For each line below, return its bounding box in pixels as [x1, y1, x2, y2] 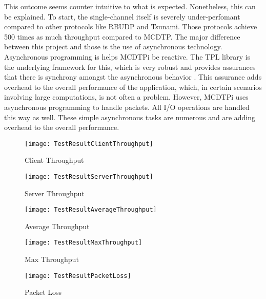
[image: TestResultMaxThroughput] [25, 239, 142, 247]
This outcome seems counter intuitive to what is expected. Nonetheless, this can [4, 1, 256, 11]
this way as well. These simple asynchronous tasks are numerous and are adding [4, 111, 256, 122]
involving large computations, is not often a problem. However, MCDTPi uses [4, 91, 249, 102]
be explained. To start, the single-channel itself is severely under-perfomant [4, 11, 240, 22]
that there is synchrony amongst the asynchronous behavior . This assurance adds [4, 71, 262, 82]
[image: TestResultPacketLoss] [25, 272, 131, 279]
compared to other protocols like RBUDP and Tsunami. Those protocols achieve [4, 21, 257, 32]
